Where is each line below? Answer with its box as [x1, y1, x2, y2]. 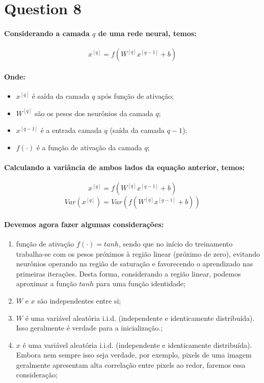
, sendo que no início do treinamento [118, 238, 233, 249]
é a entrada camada [40, 125, 102, 135]
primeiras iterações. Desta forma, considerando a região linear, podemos [16, 268, 241, 279]
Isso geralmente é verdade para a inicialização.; [16, 322, 163, 333]
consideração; [16, 369, 58, 380]
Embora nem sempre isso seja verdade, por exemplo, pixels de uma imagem [16, 349, 252, 360]
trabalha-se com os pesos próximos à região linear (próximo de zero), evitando [16, 248, 260, 259]
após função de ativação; [97, 90, 174, 101]
